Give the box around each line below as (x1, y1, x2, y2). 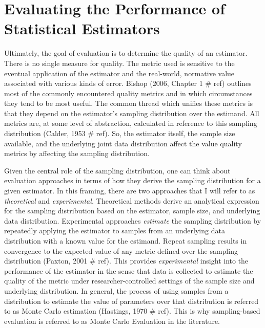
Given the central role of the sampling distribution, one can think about (4, 165, 231, 176)
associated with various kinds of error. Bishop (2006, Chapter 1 (4, 78, 203, 89)
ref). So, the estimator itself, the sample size (96, 128, 235, 139)
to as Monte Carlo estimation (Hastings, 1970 (4, 305, 148, 316)
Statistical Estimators (4, 18, 160, 39)
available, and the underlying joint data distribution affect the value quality (4, 138, 242, 148)
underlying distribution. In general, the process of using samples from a (4, 285, 229, 296)
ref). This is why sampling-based (158, 305, 260, 316)
